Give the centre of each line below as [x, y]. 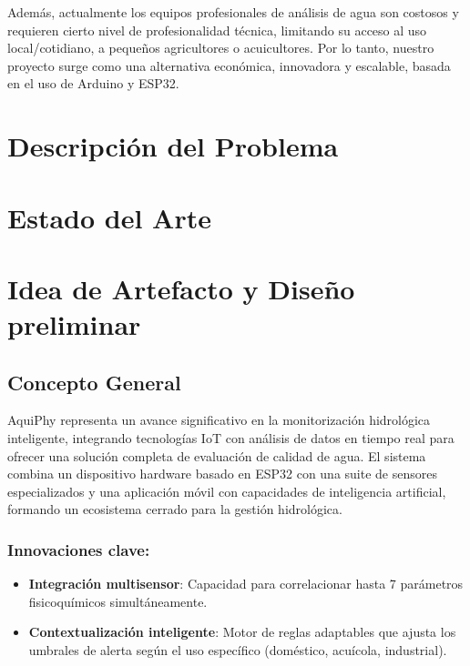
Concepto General [94, 382]
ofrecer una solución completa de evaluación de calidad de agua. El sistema [217, 455]
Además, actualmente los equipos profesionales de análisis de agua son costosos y [233, 12]
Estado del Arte [109, 217]
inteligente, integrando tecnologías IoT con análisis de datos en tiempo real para [231, 438]
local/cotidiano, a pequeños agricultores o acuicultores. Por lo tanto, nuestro [221, 48]
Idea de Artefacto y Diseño [181, 288]
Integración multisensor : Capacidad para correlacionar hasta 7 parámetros [246, 584]
